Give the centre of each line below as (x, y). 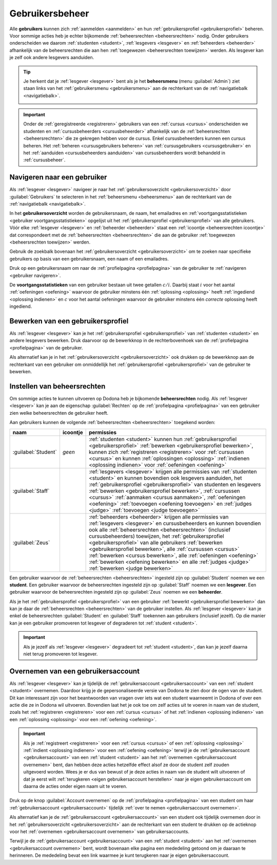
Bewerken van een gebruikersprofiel (69, 321)
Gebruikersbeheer (49, 13)
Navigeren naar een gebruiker (58, 177)
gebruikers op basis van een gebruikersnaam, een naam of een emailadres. (89, 259)
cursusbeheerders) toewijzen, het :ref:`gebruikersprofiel (156, 536)
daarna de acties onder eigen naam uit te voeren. (75, 786)
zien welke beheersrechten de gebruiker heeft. (59, 413)
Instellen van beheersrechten (57, 386)
